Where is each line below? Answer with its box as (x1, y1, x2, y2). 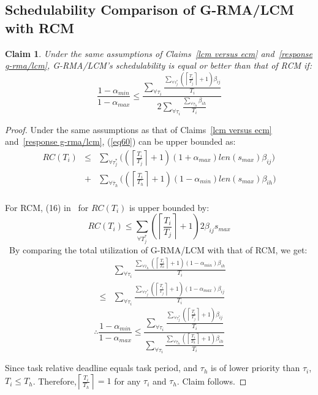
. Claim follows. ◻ (176, 374, 247, 387)
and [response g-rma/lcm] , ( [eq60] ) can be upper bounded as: (5, 135, 236, 148)
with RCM (5, 18, 74, 37)
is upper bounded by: (129, 201, 210, 213)
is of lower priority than (211, 361, 300, 374)
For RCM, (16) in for (5, 201, 89, 213)
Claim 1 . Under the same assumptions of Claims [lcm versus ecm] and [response (5, 47, 313, 59)
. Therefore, (32, 374, 77, 387)
